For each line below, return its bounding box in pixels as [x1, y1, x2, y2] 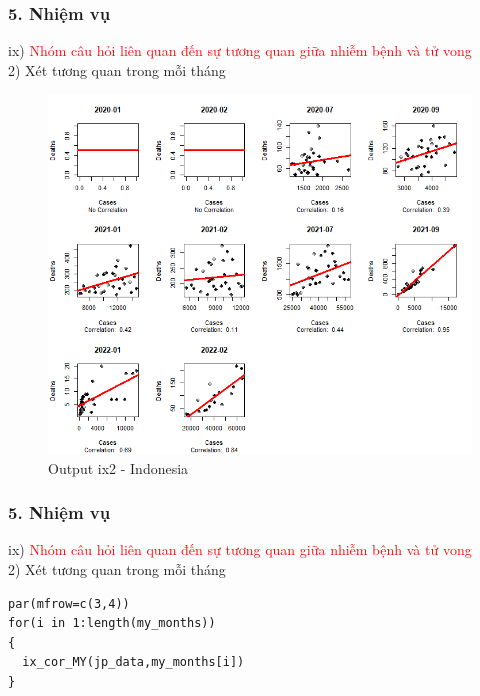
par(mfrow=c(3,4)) [8, 596, 130, 611]
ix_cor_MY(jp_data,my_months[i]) [22, 655, 245, 670]
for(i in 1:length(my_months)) [8, 616, 216, 631]
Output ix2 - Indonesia [48, 457, 189, 478]
